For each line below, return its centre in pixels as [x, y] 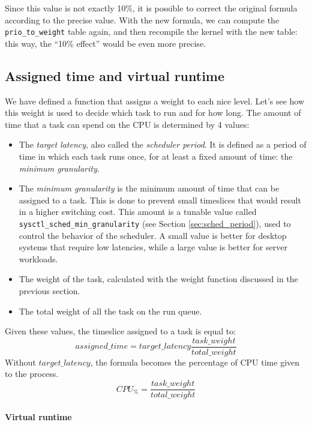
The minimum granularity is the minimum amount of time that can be [149, 188]
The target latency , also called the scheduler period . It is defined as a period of [163, 144]
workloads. [38, 258]
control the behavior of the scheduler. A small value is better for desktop [153, 235]
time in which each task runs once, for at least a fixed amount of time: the [156, 156]
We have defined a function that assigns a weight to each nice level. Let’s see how [155, 101]
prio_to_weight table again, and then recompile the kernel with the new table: [151, 32]
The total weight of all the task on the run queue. [110, 311]
